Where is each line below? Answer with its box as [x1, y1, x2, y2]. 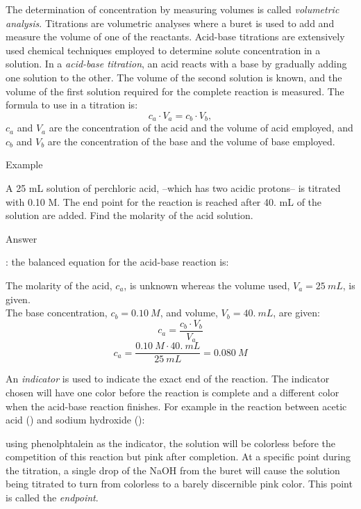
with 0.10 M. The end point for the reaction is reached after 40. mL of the [6, 194, 322, 209]
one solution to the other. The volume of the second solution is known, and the [6, 70, 342, 84]
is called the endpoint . [6, 490, 99, 505]
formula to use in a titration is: [6, 97, 138, 112]
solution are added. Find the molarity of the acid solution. [6, 208, 253, 223]
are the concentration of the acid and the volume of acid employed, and [49, 120, 353, 135]
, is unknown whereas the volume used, [124, 277, 290, 292]
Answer [6, 231, 37, 245]
